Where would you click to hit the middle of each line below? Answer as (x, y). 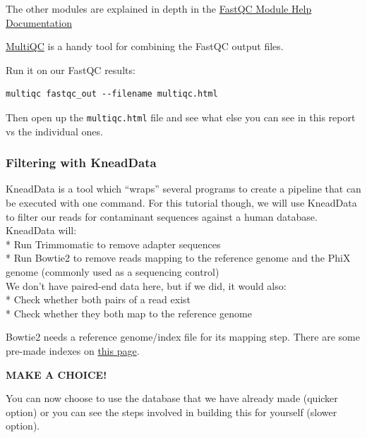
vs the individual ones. (54, 131)
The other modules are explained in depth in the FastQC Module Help (159, 8)
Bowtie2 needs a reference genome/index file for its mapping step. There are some (183, 337)
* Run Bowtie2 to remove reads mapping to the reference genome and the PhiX (178, 258)
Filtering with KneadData (81, 163)
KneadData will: (41, 230)
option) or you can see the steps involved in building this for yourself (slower (172, 412)
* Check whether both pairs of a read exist (98, 299)
